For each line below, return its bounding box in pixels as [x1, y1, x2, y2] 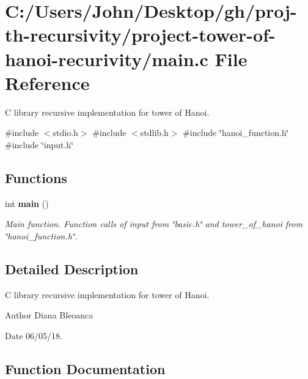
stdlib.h [140, 126, 169, 139]
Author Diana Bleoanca [5, 309, 94, 321]
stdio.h [53, 126, 78, 139]
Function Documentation [5, 359, 166, 378]
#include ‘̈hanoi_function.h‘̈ [183, 126, 289, 139]
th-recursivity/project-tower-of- [5, 22, 276, 47]
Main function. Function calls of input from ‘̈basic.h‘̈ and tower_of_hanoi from [5, 217, 303, 230]
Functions [5, 168, 67, 187]
